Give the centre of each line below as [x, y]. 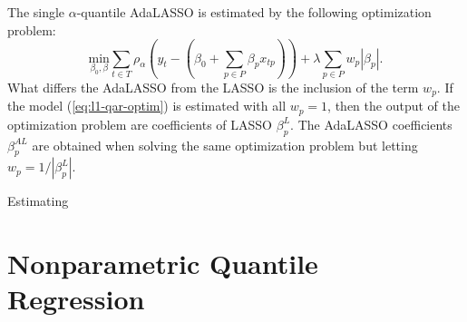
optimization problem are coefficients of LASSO [140, 124]
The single [36, 12]
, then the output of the [394, 106]
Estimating [38, 201]
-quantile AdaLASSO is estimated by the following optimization [254, 12]
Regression [76, 299]
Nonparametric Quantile [163, 263]
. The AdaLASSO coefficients [371, 124]
